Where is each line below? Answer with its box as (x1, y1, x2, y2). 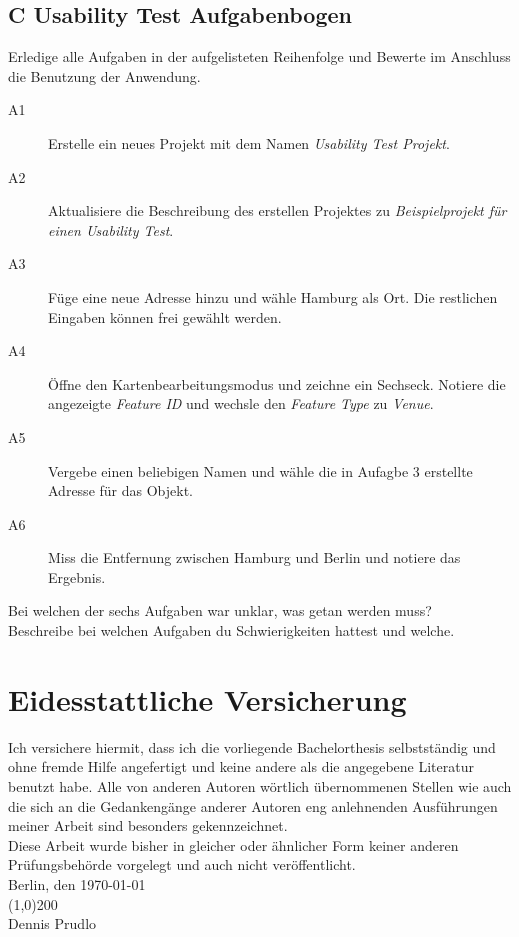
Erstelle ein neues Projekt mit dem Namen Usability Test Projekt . (48, 132, 450, 153)
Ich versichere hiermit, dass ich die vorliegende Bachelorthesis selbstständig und (8, 736, 496, 757)
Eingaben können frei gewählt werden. (48, 306, 282, 327)
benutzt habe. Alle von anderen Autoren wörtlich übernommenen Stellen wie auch (8, 775, 512, 796)
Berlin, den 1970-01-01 (8, 873, 146, 894)
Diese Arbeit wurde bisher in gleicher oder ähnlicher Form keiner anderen (8, 834, 459, 855)
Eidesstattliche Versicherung (8, 678, 407, 719)
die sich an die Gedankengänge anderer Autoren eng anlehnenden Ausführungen (8, 795, 498, 816)
